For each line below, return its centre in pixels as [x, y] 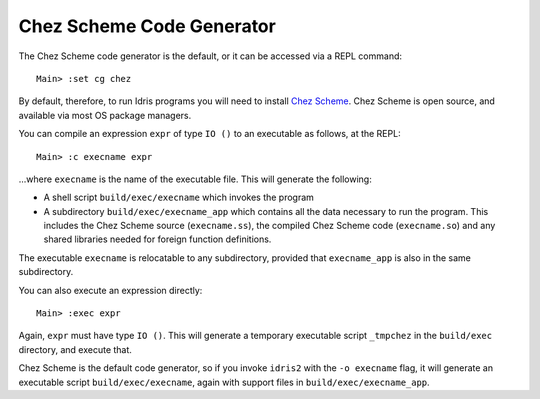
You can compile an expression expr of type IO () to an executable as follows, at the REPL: [209, 134]
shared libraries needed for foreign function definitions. [157, 239]
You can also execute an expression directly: [110, 290]
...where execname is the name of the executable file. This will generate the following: [195, 179]
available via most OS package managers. [105, 115]
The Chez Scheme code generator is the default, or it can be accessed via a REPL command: [210, 56]
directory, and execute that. [75, 349]
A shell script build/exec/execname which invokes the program [179, 197]
